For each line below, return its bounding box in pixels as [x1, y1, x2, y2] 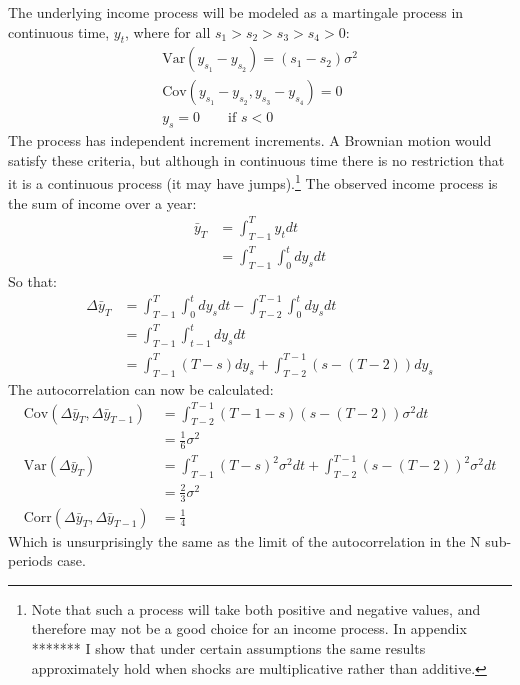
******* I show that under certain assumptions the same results [31, 637, 426, 658]
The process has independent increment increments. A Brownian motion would [8, 130, 492, 151]
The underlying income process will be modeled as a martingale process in [8, 2, 464, 22]
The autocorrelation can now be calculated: [8, 378, 274, 399]
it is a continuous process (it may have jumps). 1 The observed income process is [8, 170, 498, 194]
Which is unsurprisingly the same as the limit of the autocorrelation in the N [8, 530, 481, 551]
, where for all [125, 21, 211, 42]
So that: [8, 270, 58, 291]
